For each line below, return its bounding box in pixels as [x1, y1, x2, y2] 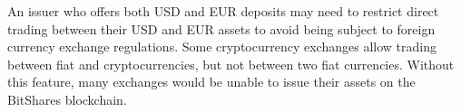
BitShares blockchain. [7, 89, 127, 108]
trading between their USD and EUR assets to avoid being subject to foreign [7, 19, 436, 38]
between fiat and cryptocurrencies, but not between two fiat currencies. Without [7, 54, 455, 73]
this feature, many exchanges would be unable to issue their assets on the [7, 72, 416, 91]
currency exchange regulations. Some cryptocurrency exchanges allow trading [7, 37, 436, 56]
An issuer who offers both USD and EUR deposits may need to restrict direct [7, 2, 439, 20]
